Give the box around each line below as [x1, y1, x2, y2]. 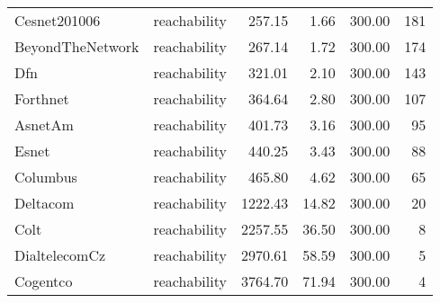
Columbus [14, 166, 77, 187]
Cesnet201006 [14, 10, 101, 31]
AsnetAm [14, 114, 74, 135]
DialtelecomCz [14, 245, 106, 265]
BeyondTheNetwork [14, 36, 139, 57]
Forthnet [14, 88, 69, 109]
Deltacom [14, 192, 75, 213]
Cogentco [14, 271, 73, 291]
